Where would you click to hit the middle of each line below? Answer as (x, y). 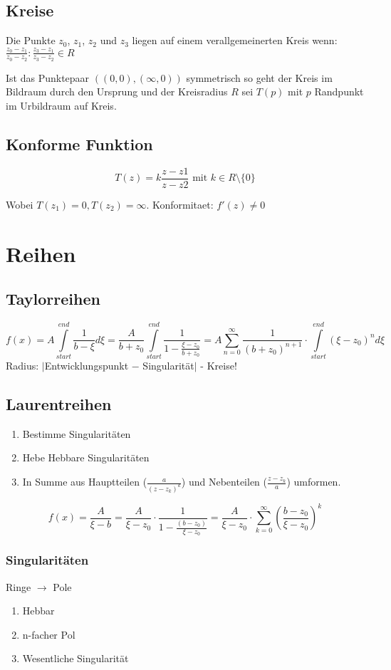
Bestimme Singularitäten (77, 433)
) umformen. (314, 482)
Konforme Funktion (79, 143)
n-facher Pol (49, 634)
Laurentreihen (59, 404)
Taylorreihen (53, 299)
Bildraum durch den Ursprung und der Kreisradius (117, 91)
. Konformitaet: (180, 204)
